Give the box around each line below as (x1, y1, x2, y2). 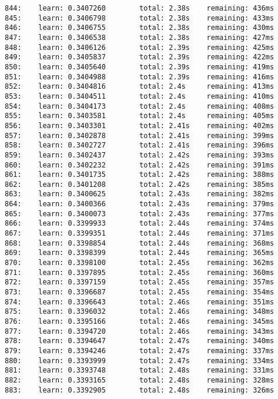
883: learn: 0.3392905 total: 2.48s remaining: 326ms (5, 385, 274, 394)
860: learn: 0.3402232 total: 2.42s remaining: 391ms (5, 160, 274, 169)
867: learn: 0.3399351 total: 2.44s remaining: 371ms (5, 229, 274, 238)
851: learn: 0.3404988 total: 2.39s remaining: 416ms (5, 72, 274, 81)
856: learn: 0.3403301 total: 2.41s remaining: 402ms (5, 121, 274, 130)
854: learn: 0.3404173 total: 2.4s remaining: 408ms (5, 102, 274, 110)
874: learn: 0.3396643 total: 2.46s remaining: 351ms (5, 297, 274, 306)
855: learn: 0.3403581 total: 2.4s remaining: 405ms (5, 112, 274, 120)
